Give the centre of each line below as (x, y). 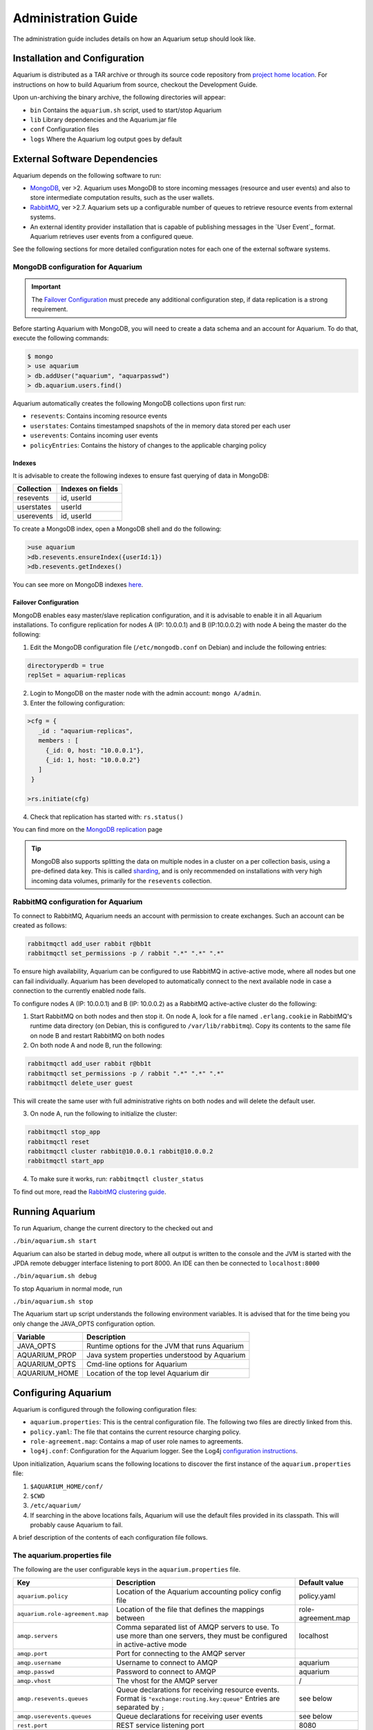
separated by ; (141, 1707)
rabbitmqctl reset (58, 1141)
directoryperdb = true (66, 665)
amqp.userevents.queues (54, 1716)
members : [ (58, 741)
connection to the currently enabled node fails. (79, 991)
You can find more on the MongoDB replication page (87, 829)
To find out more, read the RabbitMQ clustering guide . (89, 1192)
